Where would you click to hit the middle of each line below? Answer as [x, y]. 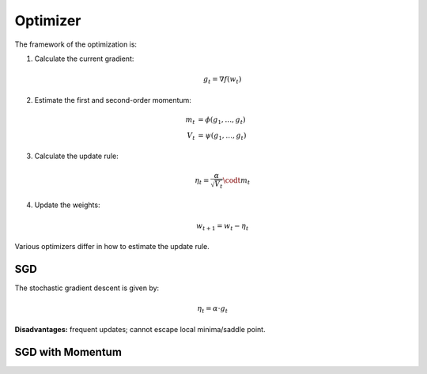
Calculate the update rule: [76, 156]
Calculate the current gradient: [84, 59]
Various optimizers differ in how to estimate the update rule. [112, 247]
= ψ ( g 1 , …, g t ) [222, 136]
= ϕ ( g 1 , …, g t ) [222, 120]
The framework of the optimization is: [76, 44]
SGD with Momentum [68, 352]
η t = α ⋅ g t [213, 310]
